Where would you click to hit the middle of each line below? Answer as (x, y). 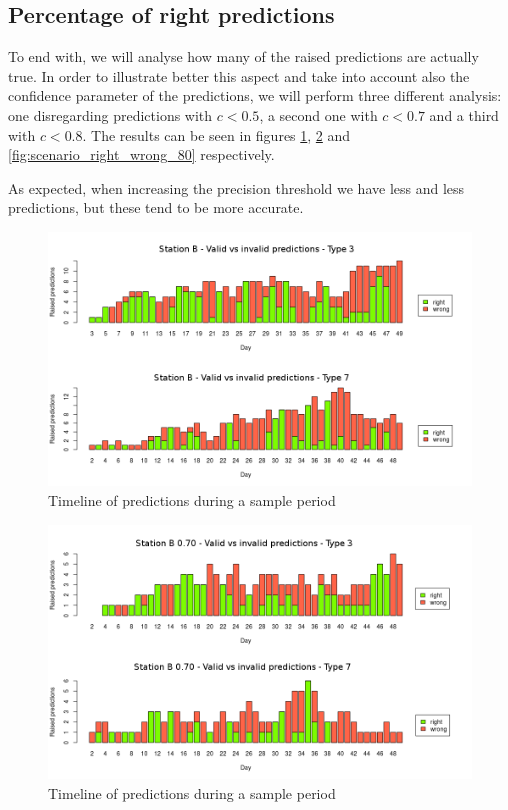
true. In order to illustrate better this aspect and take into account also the (239, 75)
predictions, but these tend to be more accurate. (156, 207)
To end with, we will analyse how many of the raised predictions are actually (243, 56)
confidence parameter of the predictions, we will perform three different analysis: (255, 95)
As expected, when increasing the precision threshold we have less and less (236, 187)
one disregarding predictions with (110, 114)
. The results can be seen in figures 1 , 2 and (216, 134)
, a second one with (318, 114)
